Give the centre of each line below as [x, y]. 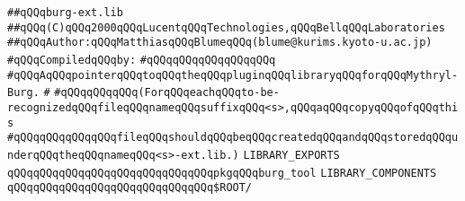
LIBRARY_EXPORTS [291, 155]
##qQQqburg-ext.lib [65, 13]
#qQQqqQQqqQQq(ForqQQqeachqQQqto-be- [167, 93]
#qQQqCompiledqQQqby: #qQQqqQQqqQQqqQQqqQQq [142, 60]
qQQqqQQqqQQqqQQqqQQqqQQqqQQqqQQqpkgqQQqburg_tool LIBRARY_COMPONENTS [222, 173]
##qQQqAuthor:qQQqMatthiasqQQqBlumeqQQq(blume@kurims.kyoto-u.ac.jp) [220, 43]
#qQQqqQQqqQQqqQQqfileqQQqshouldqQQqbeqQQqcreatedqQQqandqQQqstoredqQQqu [233, 138]
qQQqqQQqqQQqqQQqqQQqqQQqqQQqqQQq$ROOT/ [130, 188]
